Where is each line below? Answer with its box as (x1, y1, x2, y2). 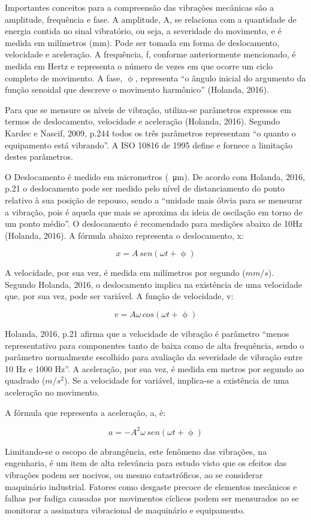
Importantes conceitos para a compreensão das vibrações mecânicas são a (5, 1, 274, 13)
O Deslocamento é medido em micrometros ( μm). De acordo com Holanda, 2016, (5, 170, 305, 183)
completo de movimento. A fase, (5, 71, 123, 84)
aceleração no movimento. (5, 386, 99, 399)
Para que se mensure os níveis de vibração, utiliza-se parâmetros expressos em (5, 103, 291, 115)
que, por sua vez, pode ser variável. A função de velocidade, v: (5, 290, 234, 302)
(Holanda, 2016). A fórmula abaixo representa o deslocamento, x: (5, 229, 244, 241)
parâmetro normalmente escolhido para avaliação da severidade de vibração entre (5, 351, 303, 363)
